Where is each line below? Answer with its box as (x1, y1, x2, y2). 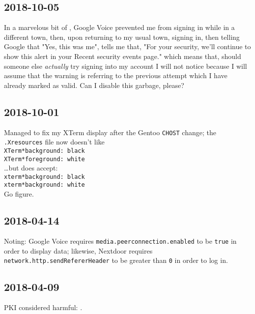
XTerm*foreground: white (4, 155, 85, 163)
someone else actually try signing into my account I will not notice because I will (4, 60, 247, 71)
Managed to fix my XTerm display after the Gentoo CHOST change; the (4, 127, 216, 137)
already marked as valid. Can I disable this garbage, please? (4, 80, 184, 90)
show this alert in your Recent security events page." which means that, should (4, 51, 241, 61)
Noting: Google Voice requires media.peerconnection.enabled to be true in (4, 235, 237, 246)
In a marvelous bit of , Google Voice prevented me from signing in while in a (4, 22, 235, 32)
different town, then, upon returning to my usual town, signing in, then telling (4, 31, 240, 42)
